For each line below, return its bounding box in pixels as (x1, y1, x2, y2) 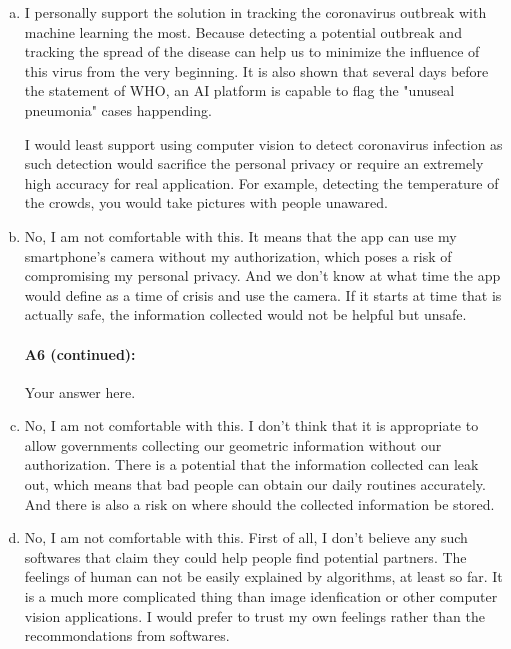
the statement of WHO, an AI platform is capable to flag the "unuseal (24, 80, 455, 101)
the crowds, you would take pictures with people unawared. (24, 192, 388, 213)
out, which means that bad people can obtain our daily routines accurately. (24, 474, 486, 495)
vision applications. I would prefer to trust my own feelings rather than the (24, 605, 485, 626)
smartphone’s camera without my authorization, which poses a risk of (24, 245, 452, 266)
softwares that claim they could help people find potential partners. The (24, 546, 467, 567)
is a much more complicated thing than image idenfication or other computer (24, 586, 498, 607)
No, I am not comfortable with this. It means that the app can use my (24, 225, 457, 246)
